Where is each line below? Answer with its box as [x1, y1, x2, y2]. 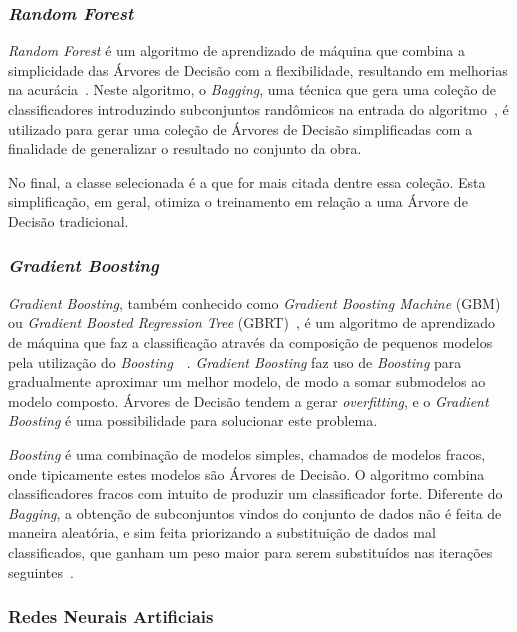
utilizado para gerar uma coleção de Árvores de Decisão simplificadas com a [8, 118, 473, 139]
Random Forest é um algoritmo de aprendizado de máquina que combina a [8, 40, 465, 61]
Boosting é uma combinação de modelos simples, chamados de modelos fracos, [8, 443, 486, 464]
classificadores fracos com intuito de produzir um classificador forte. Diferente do [8, 483, 503, 504]
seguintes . [8, 561, 74, 582]
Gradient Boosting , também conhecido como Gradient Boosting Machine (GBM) [8, 292, 501, 313]
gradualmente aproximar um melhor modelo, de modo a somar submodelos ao [8, 371, 486, 392]
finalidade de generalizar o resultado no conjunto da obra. [8, 138, 362, 159]
